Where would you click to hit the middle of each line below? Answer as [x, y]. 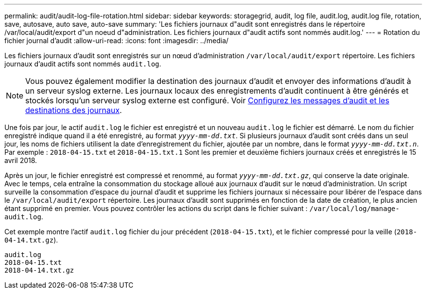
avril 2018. [21, 160]
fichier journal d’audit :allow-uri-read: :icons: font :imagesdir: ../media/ [117, 41]
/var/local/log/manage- [355, 209]
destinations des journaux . [74, 110]
